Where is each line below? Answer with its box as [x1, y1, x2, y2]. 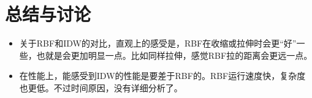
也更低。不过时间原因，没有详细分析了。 [19, 81, 183, 94]
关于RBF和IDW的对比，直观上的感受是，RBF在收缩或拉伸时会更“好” [19, 37, 297, 50]
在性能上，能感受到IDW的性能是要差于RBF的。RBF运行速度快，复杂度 [19, 69, 306, 82]
